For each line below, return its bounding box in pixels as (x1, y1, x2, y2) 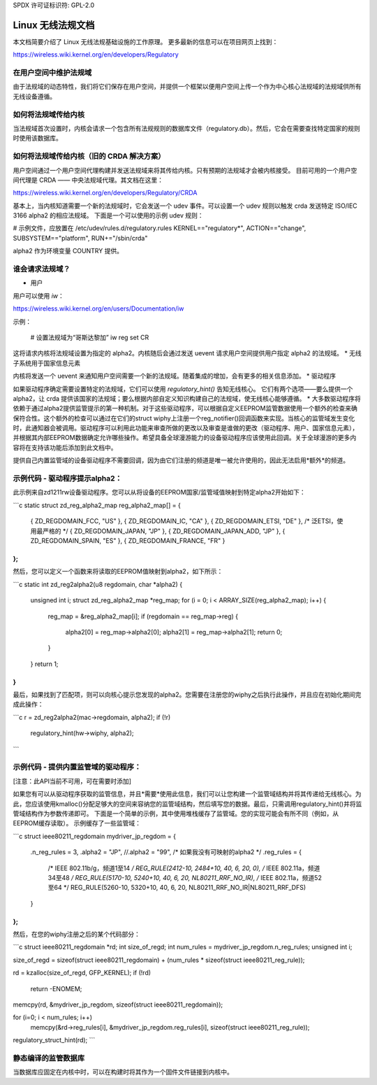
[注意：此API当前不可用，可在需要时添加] (13, 776, 132, 785)
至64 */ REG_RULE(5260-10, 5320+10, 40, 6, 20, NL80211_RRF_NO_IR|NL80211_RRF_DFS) (47, 884, 306, 892)
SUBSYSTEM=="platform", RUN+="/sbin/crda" (13, 234, 148, 242)
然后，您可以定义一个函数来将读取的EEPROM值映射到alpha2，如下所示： (13, 567, 223, 576)
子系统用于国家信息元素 (13, 359, 80, 367)
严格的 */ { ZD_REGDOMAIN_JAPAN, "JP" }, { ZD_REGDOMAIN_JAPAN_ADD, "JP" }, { (42, 527, 286, 535)
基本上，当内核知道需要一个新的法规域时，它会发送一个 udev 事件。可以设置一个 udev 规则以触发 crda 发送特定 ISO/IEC (13, 201, 357, 210)
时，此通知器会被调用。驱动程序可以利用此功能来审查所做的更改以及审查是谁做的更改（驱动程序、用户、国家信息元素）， (13, 424, 359, 432)
